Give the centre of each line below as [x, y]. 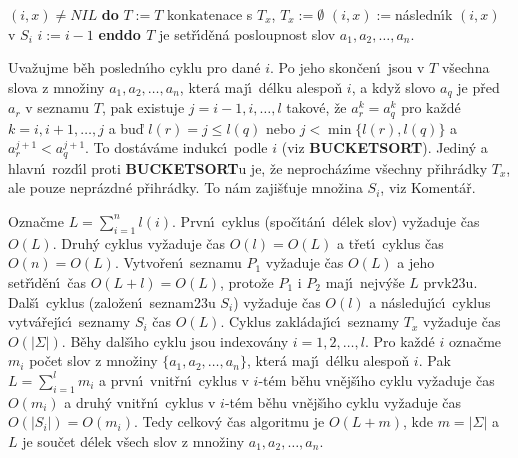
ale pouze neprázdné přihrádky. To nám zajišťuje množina [185, 187]
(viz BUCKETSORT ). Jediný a [384, 147]
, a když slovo [393, 86]
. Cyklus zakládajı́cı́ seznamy [310, 321]
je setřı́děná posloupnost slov [247, 33]
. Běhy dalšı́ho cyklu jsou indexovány [175, 340]
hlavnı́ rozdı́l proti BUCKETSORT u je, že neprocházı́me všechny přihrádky [248, 167]
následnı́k [424, 14]
